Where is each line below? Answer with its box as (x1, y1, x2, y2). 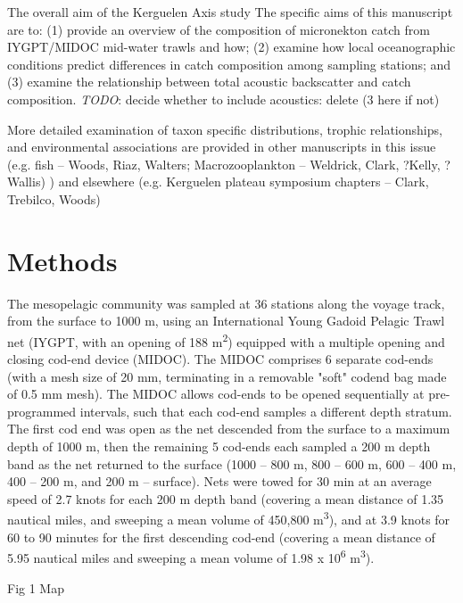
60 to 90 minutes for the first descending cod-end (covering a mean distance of (7, 527, 435, 546)
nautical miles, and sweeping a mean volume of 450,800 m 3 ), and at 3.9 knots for (7, 508, 451, 529)
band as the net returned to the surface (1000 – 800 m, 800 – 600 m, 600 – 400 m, (7, 454, 457, 473)
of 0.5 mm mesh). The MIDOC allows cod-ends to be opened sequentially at (7, 384, 425, 403)
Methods (7, 242, 118, 278)
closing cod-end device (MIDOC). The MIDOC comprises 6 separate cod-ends (7, 350, 434, 368)
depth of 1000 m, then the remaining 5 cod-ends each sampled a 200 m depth (7, 437, 431, 456)
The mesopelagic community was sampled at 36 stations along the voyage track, (7, 293, 445, 312)
